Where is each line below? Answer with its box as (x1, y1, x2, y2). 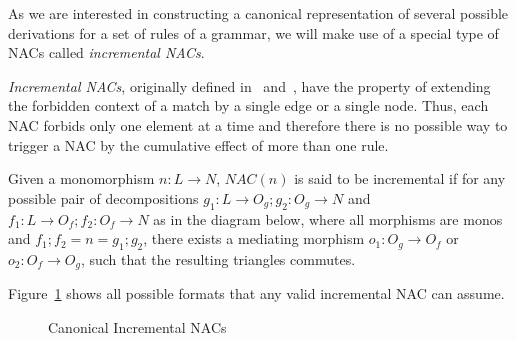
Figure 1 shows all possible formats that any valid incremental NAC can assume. (8, 283, 505, 304)
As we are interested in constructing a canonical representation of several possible (8, 3, 509, 23)
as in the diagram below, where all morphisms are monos (153, 208, 503, 229)
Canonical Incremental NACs (48, 316, 227, 337)
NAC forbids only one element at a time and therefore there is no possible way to (8, 114, 508, 135)
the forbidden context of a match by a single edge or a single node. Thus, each (8, 95, 489, 116)
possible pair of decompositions (8, 187, 199, 208)
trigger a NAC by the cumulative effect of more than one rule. (8, 134, 389, 155)
